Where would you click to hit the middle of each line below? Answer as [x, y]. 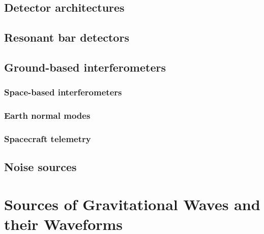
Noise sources [40, 167]
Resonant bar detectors [67, 37]
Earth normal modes [47, 115]
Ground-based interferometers [85, 67]
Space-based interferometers [63, 92]
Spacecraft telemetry [48, 138]
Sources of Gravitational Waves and [132, 204]
